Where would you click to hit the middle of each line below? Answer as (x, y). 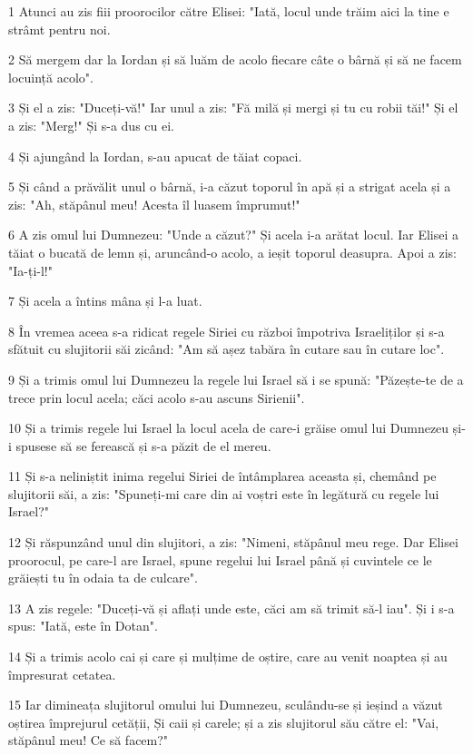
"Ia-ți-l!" (30, 270)
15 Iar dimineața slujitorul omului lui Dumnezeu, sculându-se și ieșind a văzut (226, 705)
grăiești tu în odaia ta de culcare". (103, 578)
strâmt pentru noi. (59, 29)
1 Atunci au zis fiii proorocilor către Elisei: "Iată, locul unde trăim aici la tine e (229, 11)
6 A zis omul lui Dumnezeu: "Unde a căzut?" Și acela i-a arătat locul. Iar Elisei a (233, 235)
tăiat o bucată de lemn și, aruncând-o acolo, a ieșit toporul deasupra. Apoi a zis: (232, 252)
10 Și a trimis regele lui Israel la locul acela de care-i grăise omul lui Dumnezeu (229, 428)
